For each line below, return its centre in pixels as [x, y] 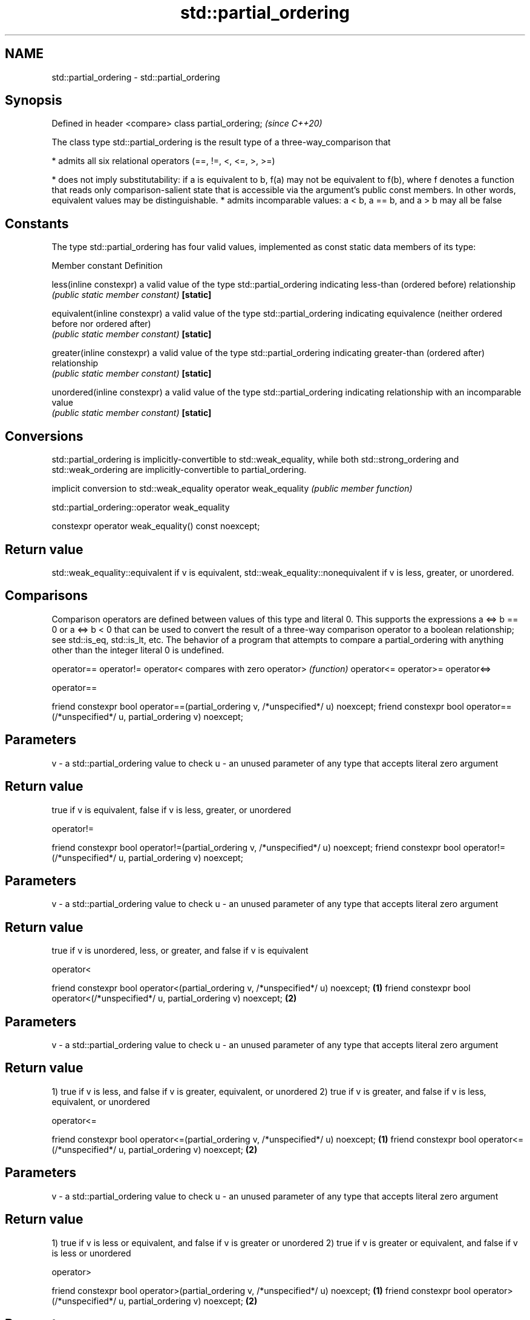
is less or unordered [91, 1253]
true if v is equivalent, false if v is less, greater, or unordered [171, 810]
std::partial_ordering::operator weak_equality [141, 507]
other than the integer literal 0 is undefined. [138, 650]
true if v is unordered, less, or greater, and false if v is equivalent [180, 951]
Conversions [44, 436]
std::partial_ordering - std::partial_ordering [136, 77]
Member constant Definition [107, 266]
